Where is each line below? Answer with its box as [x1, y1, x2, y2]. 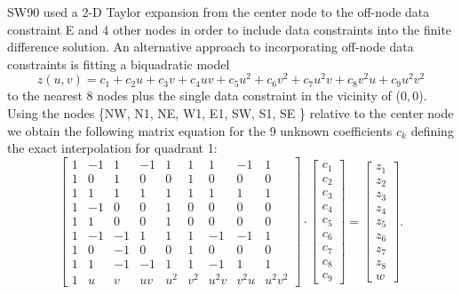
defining [410, 121, 454, 139]
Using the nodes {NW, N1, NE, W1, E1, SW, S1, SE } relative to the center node [7, 104, 454, 123]
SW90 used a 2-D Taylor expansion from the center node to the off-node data [7, 3, 430, 20]
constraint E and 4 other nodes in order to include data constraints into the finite [7, 20, 452, 38]
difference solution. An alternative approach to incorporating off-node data [7, 37, 414, 56]
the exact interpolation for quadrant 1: [7, 139, 218, 157]
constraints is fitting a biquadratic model [7, 54, 230, 73]
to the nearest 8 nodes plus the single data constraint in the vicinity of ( [7, 86, 401, 105]
